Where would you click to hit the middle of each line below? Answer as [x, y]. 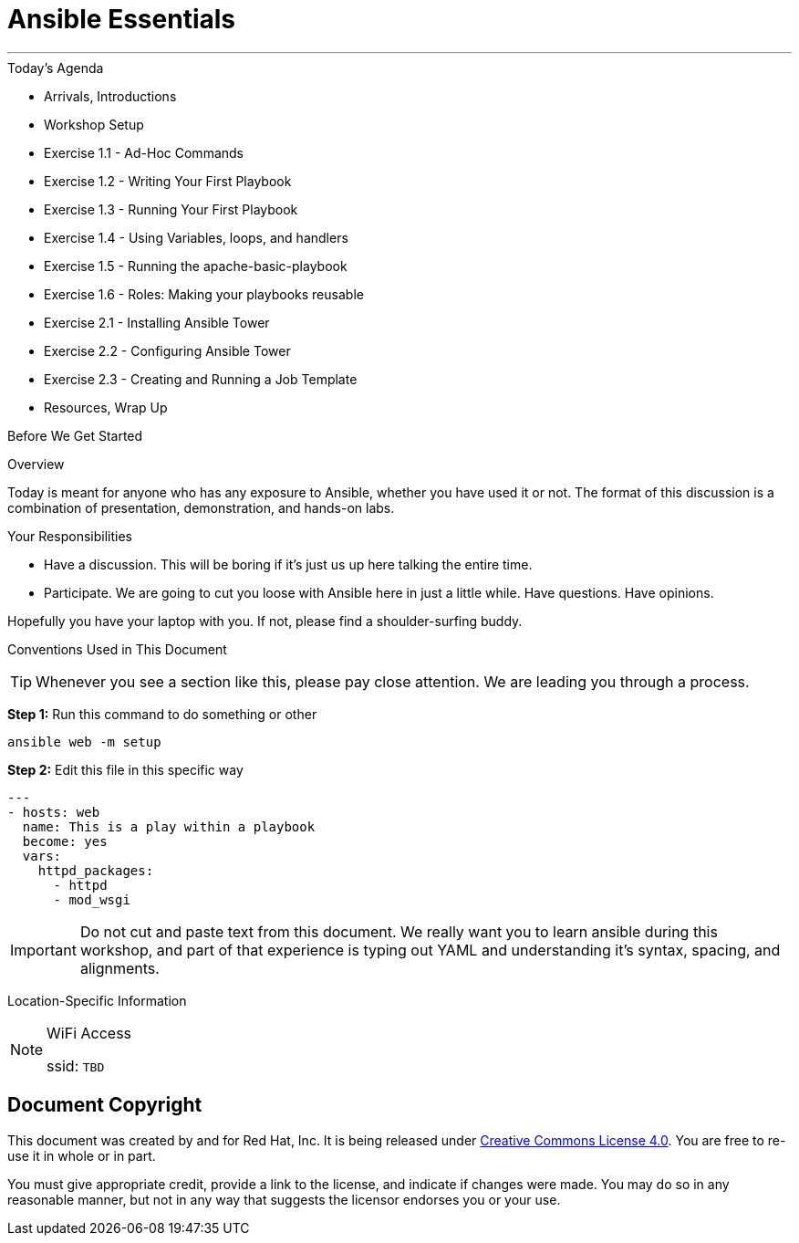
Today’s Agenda [56, 68]
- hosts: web [54, 812]
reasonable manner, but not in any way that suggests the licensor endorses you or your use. [284, 1199]
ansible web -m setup [84, 742]
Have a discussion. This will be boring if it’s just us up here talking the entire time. [288, 564]
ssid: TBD [76, 1065]
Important [43, 950]
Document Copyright [105, 1105]
